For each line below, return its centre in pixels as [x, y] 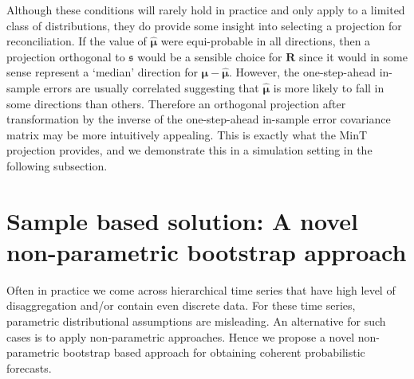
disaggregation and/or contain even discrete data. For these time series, [181, 305]
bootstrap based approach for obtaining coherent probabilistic [214, 352]
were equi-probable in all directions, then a [266, 41]
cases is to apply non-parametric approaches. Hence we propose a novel [181, 336]
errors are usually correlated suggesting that [151, 87]
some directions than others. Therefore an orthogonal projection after [176, 103]
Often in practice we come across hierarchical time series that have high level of [201, 289]
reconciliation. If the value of [77, 41]
